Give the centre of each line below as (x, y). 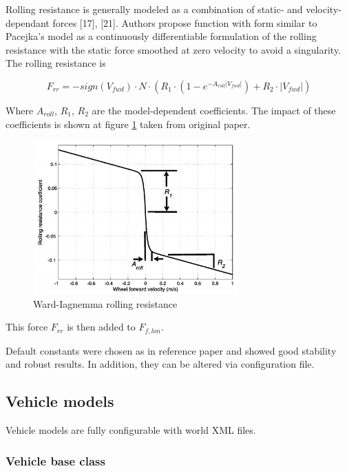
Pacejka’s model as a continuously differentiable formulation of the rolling (161, 36)
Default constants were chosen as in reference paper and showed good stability (171, 350)
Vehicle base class (55, 460)
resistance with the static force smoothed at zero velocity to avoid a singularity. (173, 49)
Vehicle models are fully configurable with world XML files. (131, 430)
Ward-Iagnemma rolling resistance (105, 303)
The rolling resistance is (56, 63)
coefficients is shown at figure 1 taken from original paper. (128, 124)
